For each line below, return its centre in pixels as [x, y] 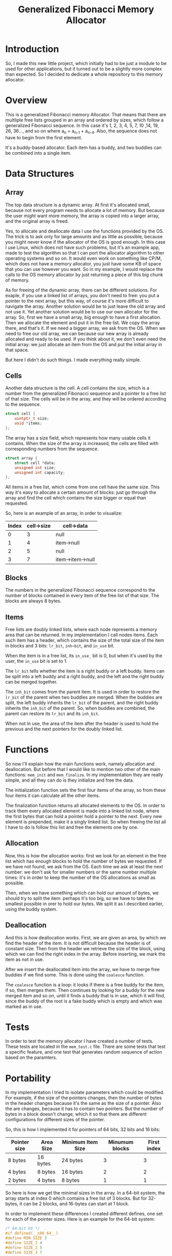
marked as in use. [24, 1006]
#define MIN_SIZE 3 [26, 1238]
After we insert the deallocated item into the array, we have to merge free [83, 969]
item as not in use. [25, 959]
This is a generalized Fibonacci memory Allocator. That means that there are [86, 114]
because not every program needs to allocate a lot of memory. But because [85, 210]
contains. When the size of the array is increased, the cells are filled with [82, 443]
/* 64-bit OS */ [23, 1229]
